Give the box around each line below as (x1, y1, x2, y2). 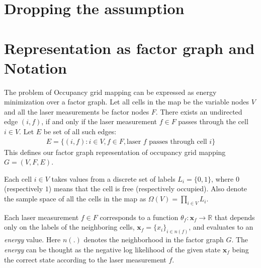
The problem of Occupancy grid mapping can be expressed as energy (4, 86, 217, 97)
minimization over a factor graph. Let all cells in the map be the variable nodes (4, 96, 249, 107)
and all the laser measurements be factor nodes (4, 106, 149, 117)
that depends (214, 211, 255, 222)
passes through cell (149, 138, 207, 145)
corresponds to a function (100, 211, 179, 222)
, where (211, 173, 234, 184)
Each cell (4, 173, 32, 184)
